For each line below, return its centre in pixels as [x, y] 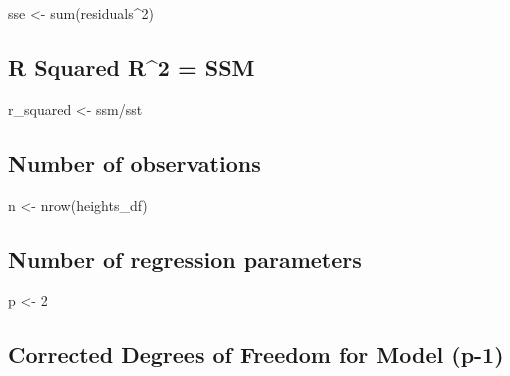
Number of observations [134, 162]
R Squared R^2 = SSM [131, 66]
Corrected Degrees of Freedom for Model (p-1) [256, 354]
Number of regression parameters [185, 258]
